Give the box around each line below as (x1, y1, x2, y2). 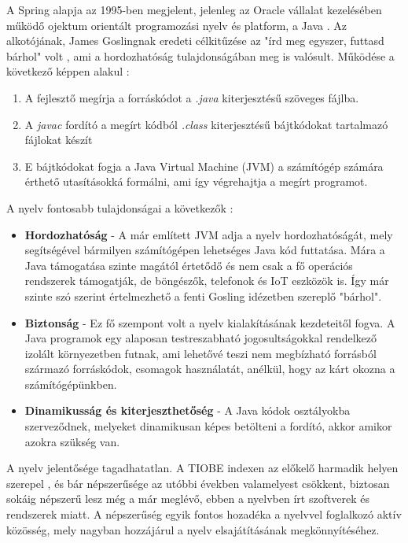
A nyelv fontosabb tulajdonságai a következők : (6, 199, 233, 216)
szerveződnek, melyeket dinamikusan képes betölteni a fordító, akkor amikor (24, 418, 392, 434)
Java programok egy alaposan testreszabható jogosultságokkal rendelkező (24, 330, 377, 346)
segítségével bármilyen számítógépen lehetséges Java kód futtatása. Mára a (24, 242, 385, 258)
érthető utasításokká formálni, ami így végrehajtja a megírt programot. (24, 173, 368, 190)
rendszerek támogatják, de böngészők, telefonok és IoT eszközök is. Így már (24, 272, 389, 289)
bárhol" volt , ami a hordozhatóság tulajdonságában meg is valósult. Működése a (6, 47, 395, 64)
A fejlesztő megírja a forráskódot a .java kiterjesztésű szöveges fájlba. (24, 89, 359, 105)
